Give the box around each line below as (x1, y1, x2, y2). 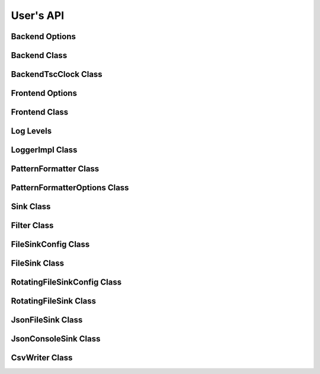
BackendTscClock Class (11, 69, 103, 79)
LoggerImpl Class (11, 145, 78, 155)
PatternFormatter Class (11, 164, 100, 174)
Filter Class (11, 220, 54, 231)
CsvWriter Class (11, 353, 73, 363)
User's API (11, 9, 65, 22)
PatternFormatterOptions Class (11, 183, 129, 193)
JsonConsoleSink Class (11, 334, 101, 344)
